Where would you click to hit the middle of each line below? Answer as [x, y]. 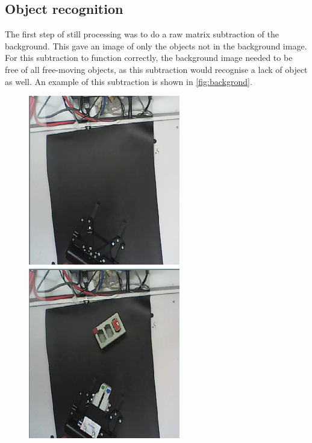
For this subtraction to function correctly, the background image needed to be [149, 58]
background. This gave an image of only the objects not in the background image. [156, 46]
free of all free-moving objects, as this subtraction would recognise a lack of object [156, 69]
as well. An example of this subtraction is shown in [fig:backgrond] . [129, 81]
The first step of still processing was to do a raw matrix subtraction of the [142, 34]
